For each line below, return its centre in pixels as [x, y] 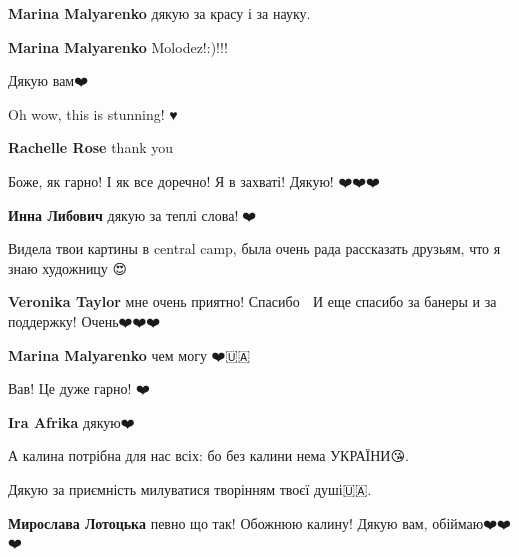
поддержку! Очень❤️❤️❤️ [84, 320]
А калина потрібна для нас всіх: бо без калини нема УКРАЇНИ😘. [208, 455]
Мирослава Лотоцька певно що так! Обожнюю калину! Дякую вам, [218, 522]
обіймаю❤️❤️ [471, 522]
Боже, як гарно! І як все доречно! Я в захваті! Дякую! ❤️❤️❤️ [194, 180]
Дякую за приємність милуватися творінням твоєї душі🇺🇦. [190, 488]
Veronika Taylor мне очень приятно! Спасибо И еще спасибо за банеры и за [252, 301]
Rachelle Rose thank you [90, 147]
